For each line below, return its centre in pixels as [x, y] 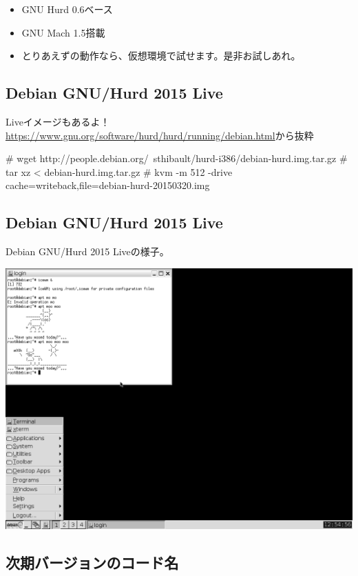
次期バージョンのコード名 [92, 562]
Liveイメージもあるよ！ [58, 121]
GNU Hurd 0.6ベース [67, 9]
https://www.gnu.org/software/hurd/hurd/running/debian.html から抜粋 [160, 135]
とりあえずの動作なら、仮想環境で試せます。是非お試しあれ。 [161, 56]
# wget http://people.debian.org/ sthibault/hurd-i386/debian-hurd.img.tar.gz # [177, 158]
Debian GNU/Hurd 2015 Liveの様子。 [87, 251]
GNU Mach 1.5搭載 [63, 32]
